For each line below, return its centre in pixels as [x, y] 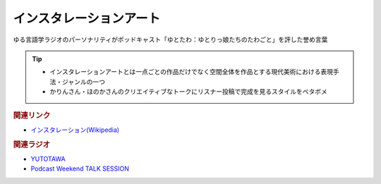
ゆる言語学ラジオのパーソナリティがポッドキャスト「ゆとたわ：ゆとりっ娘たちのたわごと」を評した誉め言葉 [170, 39]
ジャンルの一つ [84, 82]
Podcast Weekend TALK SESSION [80, 168]
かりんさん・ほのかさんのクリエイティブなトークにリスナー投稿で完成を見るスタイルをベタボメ [188, 92]
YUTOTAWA [48, 159]
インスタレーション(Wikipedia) [75, 130]
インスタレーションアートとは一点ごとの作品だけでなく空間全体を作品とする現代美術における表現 [192, 72]
